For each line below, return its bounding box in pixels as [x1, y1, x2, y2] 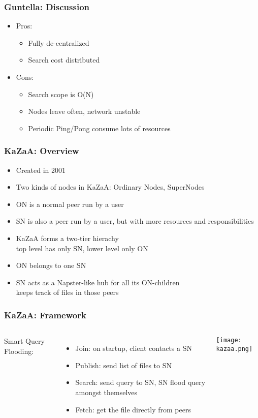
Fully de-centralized [28, 37, 89, 48]
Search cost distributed [28, 54, 100, 65]
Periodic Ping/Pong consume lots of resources [28, 123, 171, 133]
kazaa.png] [216, 345, 253, 352]
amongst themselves [75, 386, 138, 397]
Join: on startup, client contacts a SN [75, 343, 192, 353]
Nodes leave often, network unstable [28, 106, 141, 116]
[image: [216, 337, 242, 344]
